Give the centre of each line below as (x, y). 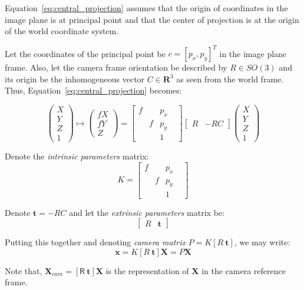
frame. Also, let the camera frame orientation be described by (116, 67)
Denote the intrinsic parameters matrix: (77, 156)
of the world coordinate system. (62, 31)
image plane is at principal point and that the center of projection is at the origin (152, 19)
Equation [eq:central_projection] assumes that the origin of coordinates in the (146, 8)
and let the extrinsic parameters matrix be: (147, 212)
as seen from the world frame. (230, 79)
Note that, (24, 270)
